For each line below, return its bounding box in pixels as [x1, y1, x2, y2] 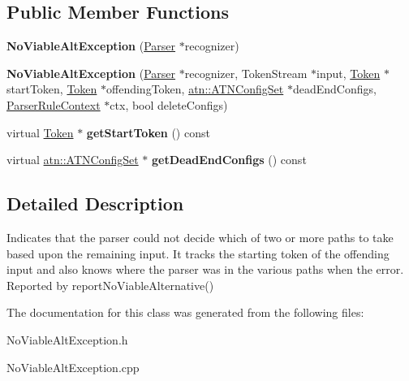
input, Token [316, 64, 381, 81]
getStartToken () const [86, 123, 210, 141]
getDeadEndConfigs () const [152, 151, 307, 168]
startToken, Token [6, 80, 97, 97]
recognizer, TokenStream [184, 64, 308, 81]
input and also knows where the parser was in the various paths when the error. [6, 261, 404, 278]
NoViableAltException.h [6, 331, 128, 348]
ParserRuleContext [6, 96, 101, 113]
